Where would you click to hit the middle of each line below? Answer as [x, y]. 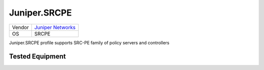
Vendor [21, 27]
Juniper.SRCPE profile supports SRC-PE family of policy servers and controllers [89, 43]
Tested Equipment [37, 57]
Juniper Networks [55, 27]
